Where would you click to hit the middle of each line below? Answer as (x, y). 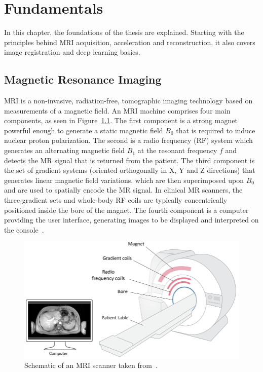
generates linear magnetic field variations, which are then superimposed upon (124, 180)
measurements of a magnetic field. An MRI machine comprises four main (117, 110)
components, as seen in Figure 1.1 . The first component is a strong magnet (121, 120)
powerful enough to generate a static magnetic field (84, 130)
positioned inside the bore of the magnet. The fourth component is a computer (126, 210)
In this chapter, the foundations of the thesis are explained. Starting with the (124, 32)
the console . (24, 229)
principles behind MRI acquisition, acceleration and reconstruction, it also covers (130, 42)
